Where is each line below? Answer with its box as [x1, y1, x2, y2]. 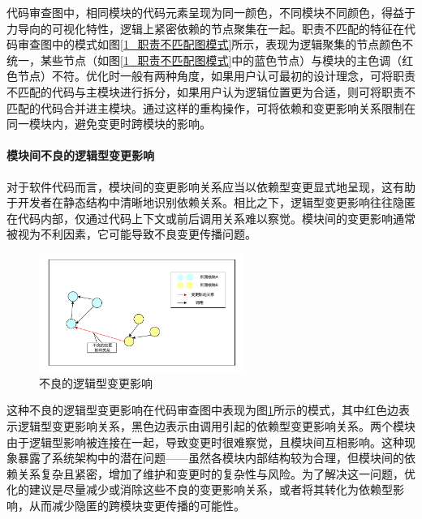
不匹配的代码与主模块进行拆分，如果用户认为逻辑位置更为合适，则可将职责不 [6, 83, 416, 100]
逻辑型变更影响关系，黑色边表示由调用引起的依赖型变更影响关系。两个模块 [17, 418, 416, 435]
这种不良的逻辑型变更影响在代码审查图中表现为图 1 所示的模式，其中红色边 [6, 401, 398, 418]
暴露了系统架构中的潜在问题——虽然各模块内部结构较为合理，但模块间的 [17, 449, 404, 466]
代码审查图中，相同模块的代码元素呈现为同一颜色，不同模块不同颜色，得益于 [6, 4, 416, 20]
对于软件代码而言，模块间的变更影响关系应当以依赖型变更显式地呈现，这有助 [6, 178, 416, 195]
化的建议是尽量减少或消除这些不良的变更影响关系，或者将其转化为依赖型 [6, 481, 393, 498]
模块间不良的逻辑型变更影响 [6, 147, 154, 164]
